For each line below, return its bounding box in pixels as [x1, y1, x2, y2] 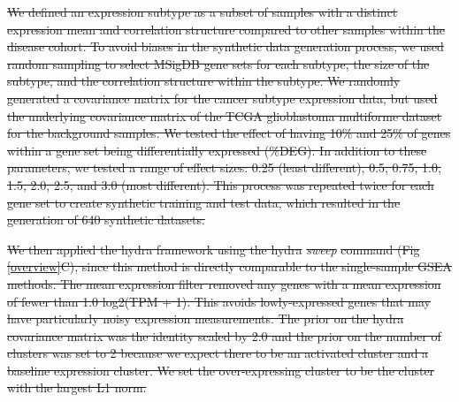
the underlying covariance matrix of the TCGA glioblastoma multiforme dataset [7, 106, 442, 125]
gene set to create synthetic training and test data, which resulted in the [7, 193, 401, 211]
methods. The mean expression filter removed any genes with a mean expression [7, 274, 441, 292]
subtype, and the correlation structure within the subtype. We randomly [7, 72, 401, 90]
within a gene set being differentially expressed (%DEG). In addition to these [7, 140, 427, 159]
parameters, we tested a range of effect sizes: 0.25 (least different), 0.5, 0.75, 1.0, [7, 158, 441, 177]
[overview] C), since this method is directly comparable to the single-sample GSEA [7, 257, 452, 276]
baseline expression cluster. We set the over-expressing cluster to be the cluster [7, 360, 435, 379]
